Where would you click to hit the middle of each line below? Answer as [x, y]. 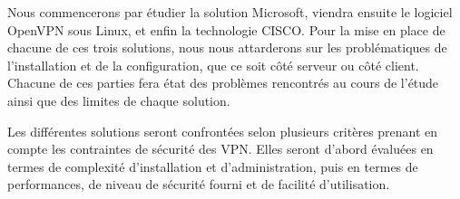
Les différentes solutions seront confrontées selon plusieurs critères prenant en [223, 131]
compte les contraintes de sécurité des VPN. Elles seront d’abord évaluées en [220, 149]
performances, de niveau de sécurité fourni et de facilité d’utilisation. [199, 184]
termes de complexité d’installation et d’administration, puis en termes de [213, 166]
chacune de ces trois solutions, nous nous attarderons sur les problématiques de [227, 47]
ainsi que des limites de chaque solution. [119, 100]
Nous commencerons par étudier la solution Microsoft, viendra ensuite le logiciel [230, 12]
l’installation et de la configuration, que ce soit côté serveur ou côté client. [213, 65]
